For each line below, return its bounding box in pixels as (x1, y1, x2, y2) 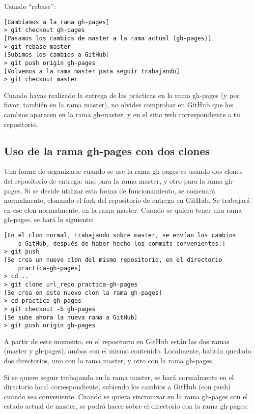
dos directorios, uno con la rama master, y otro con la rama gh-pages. (4, 355, 214, 366)
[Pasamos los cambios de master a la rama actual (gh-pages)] (4, 34, 212, 42)
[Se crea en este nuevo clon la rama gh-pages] (4, 289, 163, 296)
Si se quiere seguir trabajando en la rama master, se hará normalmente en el (4, 372, 234, 382)
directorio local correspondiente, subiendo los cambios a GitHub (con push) (4, 382, 231, 392)
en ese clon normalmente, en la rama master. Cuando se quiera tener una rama (4, 204, 242, 215)
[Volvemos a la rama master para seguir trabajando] (4, 67, 180, 75)
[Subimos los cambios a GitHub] (4, 51, 110, 59)
